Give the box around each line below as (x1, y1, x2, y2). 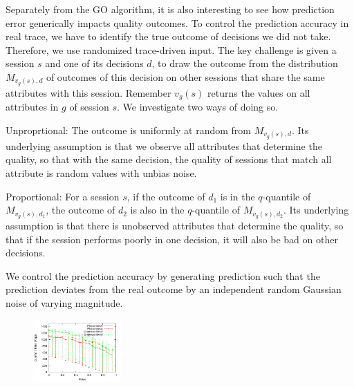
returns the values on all (207, 85, 310, 100)
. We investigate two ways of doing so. (117, 100, 279, 114)
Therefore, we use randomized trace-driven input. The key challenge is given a (6, 42, 337, 57)
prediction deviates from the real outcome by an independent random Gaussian (6, 282, 342, 296)
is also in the (130, 202, 185, 217)
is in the (220, 189, 255, 203)
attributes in (6, 100, 59, 114)
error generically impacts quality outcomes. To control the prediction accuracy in (6, 15, 349, 30)
